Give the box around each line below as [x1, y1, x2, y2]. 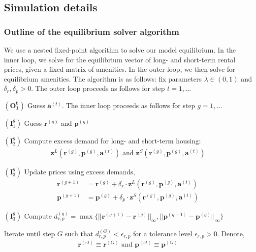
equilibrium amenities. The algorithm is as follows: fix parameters [4, 73, 202, 84]
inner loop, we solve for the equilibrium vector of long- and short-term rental [4, 54, 236, 64]
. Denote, [217, 228, 245, 238]
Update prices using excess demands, [24, 166, 135, 176]
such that [64, 228, 94, 238]
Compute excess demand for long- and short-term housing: [24, 135, 201, 145]
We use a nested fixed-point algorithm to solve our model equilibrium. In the [4, 45, 236, 55]
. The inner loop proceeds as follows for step [62, 100, 195, 110]
